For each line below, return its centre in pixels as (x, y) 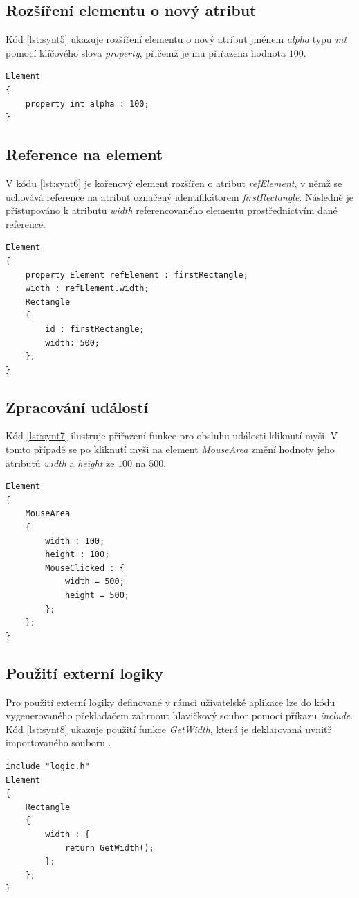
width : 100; (75, 541)
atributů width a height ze (60, 463)
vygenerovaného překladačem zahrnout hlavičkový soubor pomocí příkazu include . (179, 715)
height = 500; (97, 596)
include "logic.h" (48, 766)
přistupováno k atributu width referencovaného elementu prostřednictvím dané (172, 210)
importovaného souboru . (58, 742)
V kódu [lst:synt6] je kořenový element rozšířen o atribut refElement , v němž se (174, 183)
